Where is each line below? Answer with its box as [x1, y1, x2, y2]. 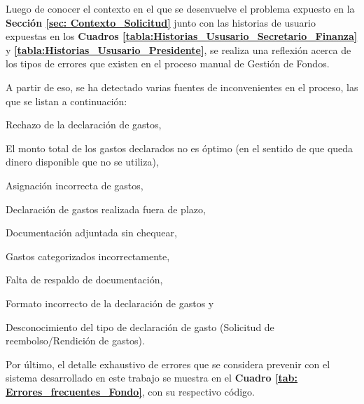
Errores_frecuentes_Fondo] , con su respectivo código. [6, 384, 255, 398]
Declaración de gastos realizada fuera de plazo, [6, 201, 206, 216]
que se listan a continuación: [6, 93, 127, 108]
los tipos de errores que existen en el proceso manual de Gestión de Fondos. [6, 56, 330, 71]
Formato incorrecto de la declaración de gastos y [6, 295, 214, 310]
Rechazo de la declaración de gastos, [6, 117, 162, 132]
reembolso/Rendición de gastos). [6, 333, 145, 348]
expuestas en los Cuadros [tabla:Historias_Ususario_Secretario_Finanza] [6, 29, 358, 43]
